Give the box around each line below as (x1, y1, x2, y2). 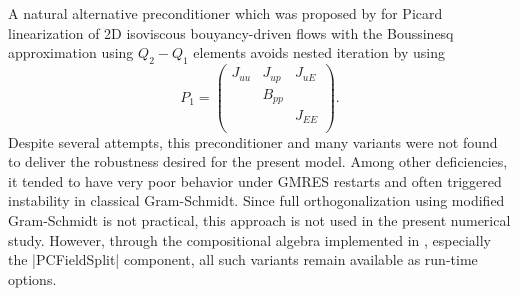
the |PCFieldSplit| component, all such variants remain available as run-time (8, 249, 478, 270)
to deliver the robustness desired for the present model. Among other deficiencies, (8, 151, 508, 172)
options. (8, 268, 57, 289)
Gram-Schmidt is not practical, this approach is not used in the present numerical (8, 209, 511, 230)
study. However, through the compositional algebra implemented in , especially (8, 229, 491, 250)
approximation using (8, 42, 134, 63)
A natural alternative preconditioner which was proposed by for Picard (8, 3, 443, 23)
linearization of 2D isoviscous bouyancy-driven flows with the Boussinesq (8, 22, 454, 43)
